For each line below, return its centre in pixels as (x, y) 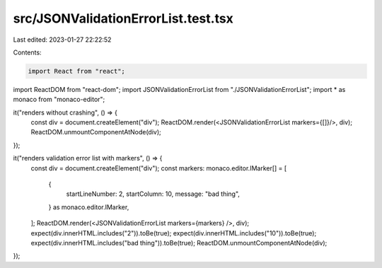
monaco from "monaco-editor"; (59, 100)
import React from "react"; (76, 71)
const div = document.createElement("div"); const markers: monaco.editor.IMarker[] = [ (159, 168)
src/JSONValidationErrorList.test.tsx (123, 18)
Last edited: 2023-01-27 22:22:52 (62, 40)
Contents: (27, 52)
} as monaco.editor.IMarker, (89, 207)
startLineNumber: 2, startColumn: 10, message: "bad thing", (153, 194)
